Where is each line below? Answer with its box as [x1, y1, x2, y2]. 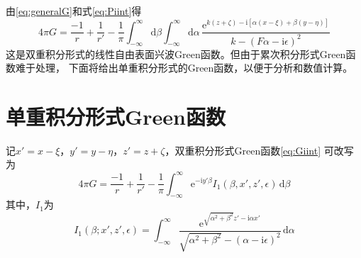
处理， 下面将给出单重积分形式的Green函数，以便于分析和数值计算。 [35, 60, 353, 75]
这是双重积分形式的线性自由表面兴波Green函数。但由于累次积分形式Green [6, 46, 346, 61]
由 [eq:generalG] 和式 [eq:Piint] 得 [6, 4, 142, 18]
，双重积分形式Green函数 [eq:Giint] [165, 142, 321, 157]
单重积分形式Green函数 [6, 101, 226, 130]
